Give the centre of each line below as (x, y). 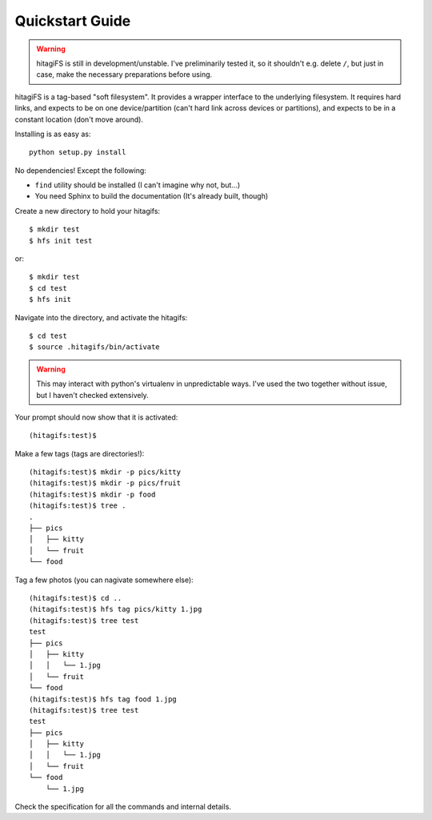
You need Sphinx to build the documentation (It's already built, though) (152, 196)
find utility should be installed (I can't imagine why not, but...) (138, 185)
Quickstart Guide (73, 21)
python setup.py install (78, 153)
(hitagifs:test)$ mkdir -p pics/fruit (105, 483)
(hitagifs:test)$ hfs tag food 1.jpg (103, 699)
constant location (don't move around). (79, 119)
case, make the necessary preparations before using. (124, 74)
